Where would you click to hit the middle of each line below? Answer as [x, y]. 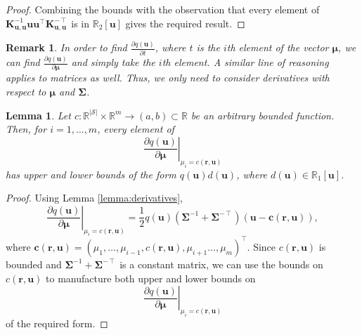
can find [23, 62]
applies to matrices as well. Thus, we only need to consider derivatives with [168, 78]
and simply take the [113, 62]
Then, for [26, 129]
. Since [261, 246]
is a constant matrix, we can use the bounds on [221, 264]
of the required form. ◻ [57, 323]
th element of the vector [278, 47]
